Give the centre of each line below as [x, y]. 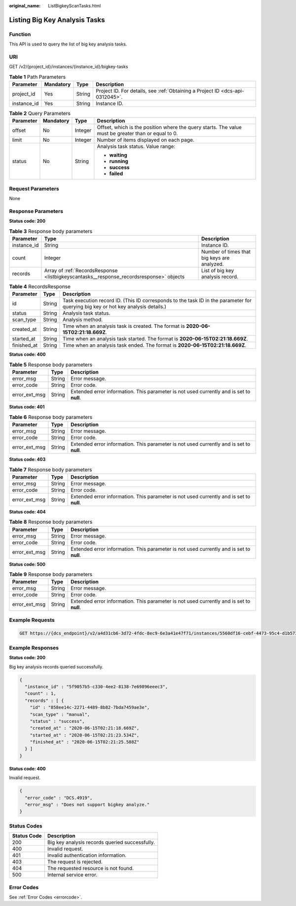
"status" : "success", [57, 721]
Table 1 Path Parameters [37, 77]
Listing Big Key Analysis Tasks [57, 20]
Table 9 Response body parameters [51, 575]
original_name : [25, 6]
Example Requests [32, 620]
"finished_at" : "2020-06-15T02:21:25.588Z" [85, 742]
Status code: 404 [27, 512]
